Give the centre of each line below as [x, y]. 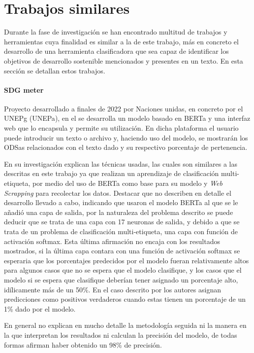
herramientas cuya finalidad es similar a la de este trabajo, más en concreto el [121, 41]
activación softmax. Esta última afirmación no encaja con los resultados [112, 241]
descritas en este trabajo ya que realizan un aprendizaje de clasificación [111, 173]
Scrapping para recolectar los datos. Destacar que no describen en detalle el [118, 193]
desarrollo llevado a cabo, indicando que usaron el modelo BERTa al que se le [121, 202]
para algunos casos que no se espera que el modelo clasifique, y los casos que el [123, 270]
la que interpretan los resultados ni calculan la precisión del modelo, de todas [121, 335]
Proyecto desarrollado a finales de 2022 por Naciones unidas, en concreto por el [124, 108]
